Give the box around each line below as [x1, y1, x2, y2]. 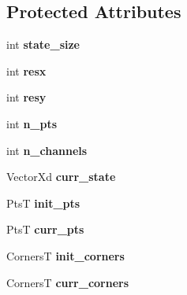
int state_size [6, 36, 80, 53]
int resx [6, 62, 47, 79]
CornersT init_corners [6, 247, 125, 264]
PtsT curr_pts [6, 221, 84, 238]
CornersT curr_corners [6, 274, 129, 290]
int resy [6, 89, 47, 105]
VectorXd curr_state [6, 168, 116, 185]
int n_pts [6, 115, 58, 131]
